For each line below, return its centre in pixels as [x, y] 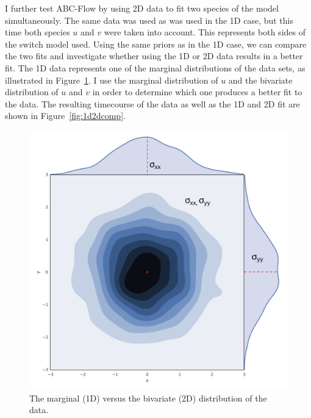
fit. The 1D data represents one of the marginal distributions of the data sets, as [155, 67]
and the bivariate [260, 80]
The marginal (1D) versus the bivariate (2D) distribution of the [148, 398]
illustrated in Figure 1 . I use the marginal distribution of [112, 80]
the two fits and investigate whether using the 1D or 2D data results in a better [154, 56]
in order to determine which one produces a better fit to [197, 92]
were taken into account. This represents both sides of [205, 32]
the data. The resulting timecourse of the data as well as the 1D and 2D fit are [152, 103]
